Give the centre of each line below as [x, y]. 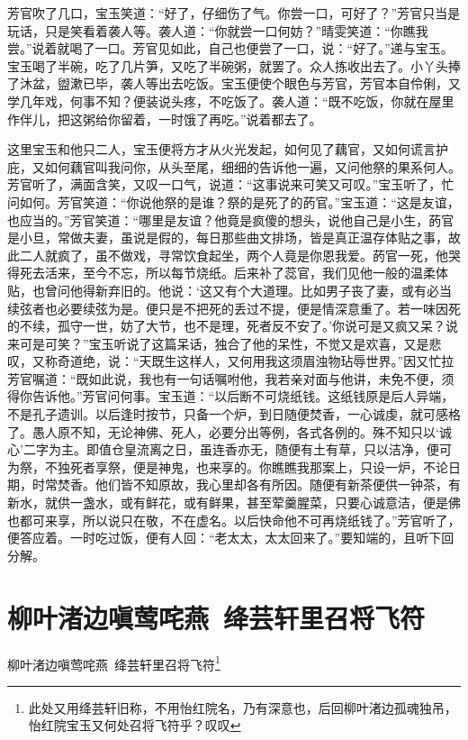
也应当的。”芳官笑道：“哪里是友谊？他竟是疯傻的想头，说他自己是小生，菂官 [231, 219]
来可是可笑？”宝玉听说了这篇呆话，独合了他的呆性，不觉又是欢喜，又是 [218, 343]
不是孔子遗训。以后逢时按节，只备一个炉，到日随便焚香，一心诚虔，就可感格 [234, 414]
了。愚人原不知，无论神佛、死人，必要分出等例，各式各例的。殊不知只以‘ [223, 431]
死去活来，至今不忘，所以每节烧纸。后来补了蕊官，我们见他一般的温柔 [227, 273]
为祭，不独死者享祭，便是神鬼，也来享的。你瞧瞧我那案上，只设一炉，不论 [228, 466]
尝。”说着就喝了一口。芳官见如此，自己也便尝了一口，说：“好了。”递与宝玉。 [230, 48]
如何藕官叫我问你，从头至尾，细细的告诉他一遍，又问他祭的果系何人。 [252, 166]
